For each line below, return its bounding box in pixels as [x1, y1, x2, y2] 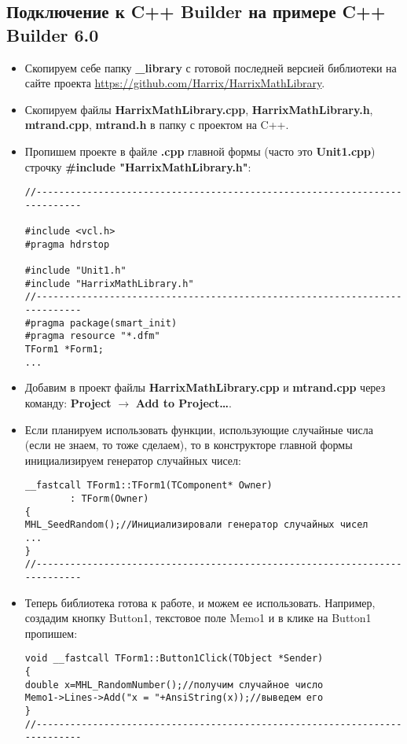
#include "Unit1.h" [24, 265, 126, 277]
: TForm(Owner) [70, 492, 149, 504]
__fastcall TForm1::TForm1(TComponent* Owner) [24, 480, 273, 492]
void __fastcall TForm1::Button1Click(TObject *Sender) [24, 653, 324, 665]
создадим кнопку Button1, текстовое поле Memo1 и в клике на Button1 [24, 610, 372, 626]
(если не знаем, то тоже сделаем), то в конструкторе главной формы [24, 436, 353, 453]
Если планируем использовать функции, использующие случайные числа [24, 421, 373, 437]
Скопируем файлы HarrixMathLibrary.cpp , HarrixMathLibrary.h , [24, 101, 373, 117]
